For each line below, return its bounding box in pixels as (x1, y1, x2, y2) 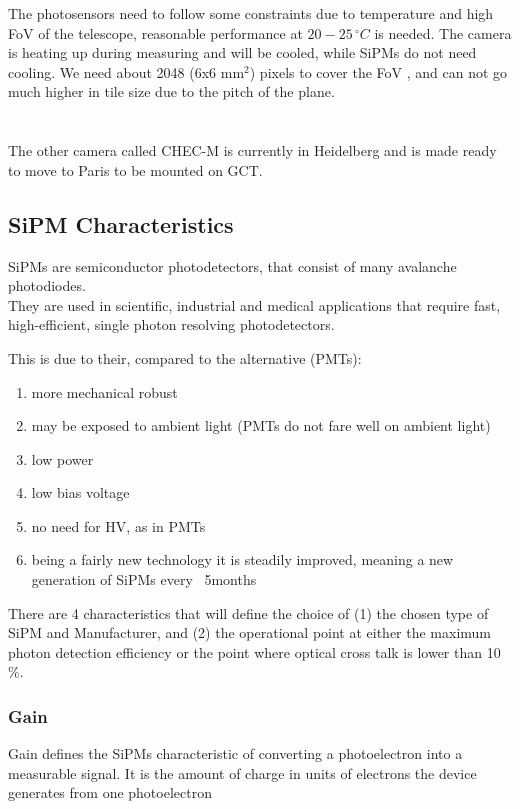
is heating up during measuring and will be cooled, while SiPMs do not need (8, 42, 477, 63)
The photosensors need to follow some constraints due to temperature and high (8, 3, 494, 23)
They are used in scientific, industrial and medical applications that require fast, (8, 294, 501, 315)
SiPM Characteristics (8, 208, 234, 239)
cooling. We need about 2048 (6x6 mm (8, 61, 245, 82)
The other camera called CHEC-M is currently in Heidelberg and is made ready (8, 140, 497, 161)
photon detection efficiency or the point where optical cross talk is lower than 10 (8, 641, 501, 662)
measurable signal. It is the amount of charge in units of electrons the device (8, 762, 477, 783)
